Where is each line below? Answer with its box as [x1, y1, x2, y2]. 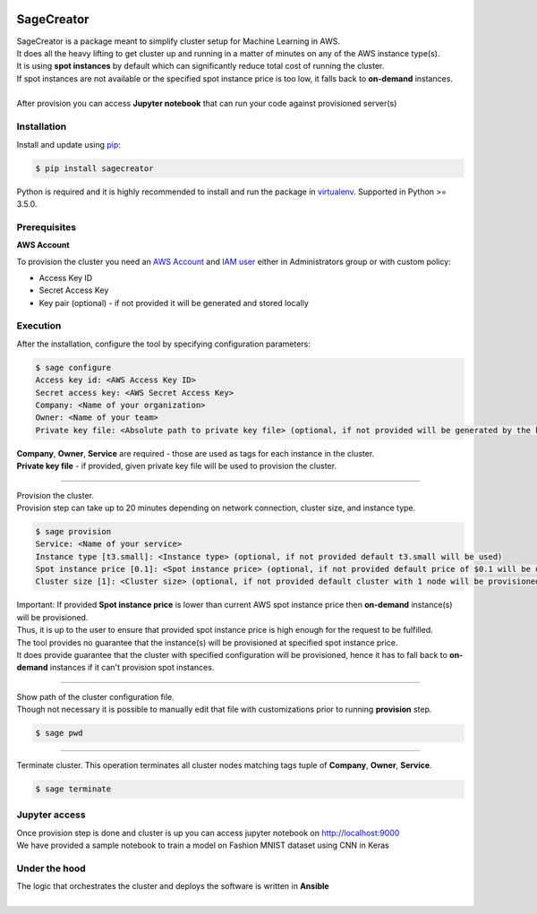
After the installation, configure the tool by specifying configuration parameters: [16, 338, 311, 349]
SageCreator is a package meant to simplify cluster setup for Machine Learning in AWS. [16, 36, 340, 47]
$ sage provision [35, 526, 112, 536]
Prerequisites [16, 220, 76, 233]
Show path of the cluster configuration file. [16, 691, 175, 702]
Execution [16, 320, 62, 332]
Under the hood [16, 862, 87, 875]
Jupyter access [16, 808, 86, 821]
